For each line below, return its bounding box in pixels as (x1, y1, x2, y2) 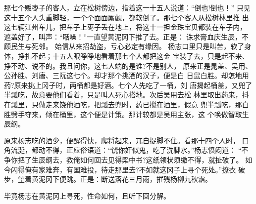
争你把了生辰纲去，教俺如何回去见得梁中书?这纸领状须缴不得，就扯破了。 (4, 154, 243, 164)
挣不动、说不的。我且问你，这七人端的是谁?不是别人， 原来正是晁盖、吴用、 (4, 60, 253, 71)
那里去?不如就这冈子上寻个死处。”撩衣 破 (114, 164, 245, 174)
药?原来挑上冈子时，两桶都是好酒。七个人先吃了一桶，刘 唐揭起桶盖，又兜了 (4, 80, 253, 90)
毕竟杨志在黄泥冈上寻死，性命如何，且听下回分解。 (4, 190, 170, 201)
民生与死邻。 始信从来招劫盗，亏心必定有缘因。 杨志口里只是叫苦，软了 (10, 41, 245, 51)
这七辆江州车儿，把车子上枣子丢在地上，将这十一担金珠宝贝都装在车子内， (4, 22, 247, 32)
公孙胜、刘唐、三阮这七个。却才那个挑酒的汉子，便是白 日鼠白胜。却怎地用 (4, 70, 249, 81)
